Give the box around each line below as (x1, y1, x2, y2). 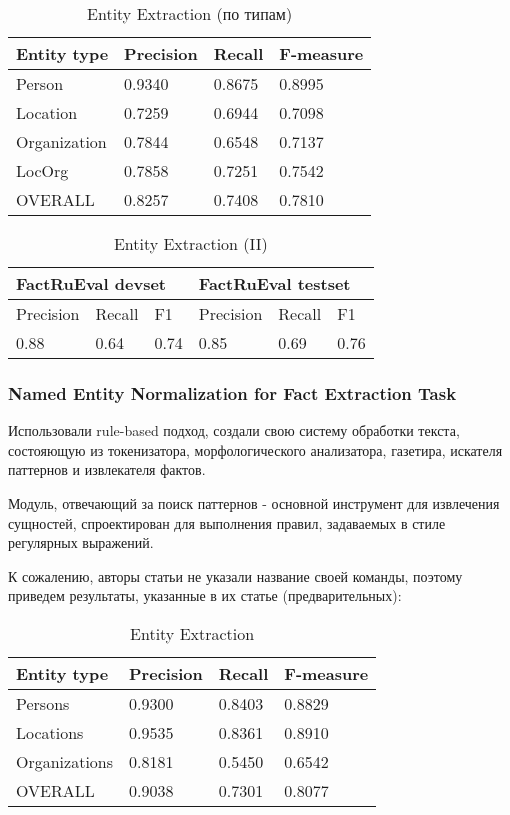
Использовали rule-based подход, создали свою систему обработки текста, (8, 420, 460, 441)
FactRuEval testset (198, 272, 351, 295)
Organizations (16, 749, 114, 773)
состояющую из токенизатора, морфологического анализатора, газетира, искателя (8, 439, 503, 460)
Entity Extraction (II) (113, 232, 268, 255)
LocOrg (16, 159, 69, 182)
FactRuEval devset (16, 272, 167, 295)
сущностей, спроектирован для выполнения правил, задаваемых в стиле (8, 512, 446, 533)
